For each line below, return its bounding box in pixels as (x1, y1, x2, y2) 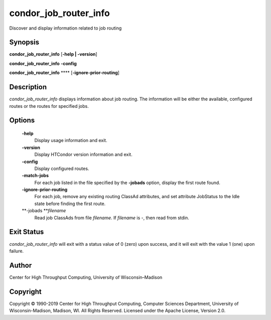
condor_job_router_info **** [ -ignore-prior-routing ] (9, 70, 120, 76)
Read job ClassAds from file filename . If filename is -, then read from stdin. (34, 215, 189, 221)
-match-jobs (22, 173, 49, 179)
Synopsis (9, 38, 40, 47)
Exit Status (9, 228, 44, 236)
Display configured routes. (34, 166, 89, 172)
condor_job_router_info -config (9, 60, 77, 66)
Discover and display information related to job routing (9, 25, 122, 31)
